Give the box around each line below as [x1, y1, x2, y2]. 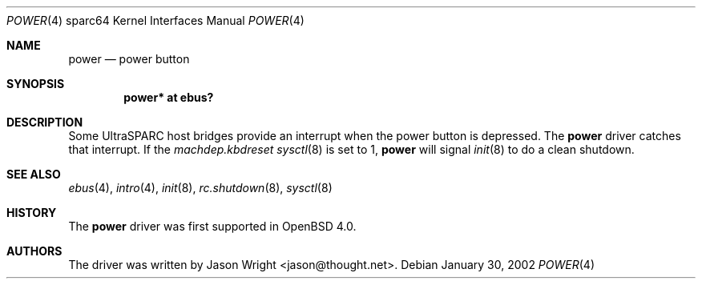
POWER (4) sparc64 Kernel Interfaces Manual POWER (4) [6, 14, 305, 27]
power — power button [68, 52, 190, 66]
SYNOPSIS [6, 77, 65, 90]
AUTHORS [6, 244, 63, 258]
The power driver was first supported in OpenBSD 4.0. [68, 219, 357, 233]
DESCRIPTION [6, 115, 83, 129]
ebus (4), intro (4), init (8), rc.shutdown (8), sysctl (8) [68, 181, 333, 195]
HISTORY [6, 206, 57, 219]
